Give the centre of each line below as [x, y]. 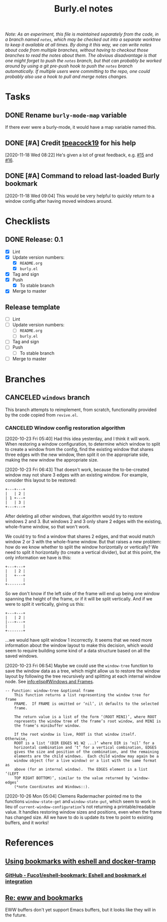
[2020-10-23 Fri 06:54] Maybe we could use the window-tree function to [79, 665]
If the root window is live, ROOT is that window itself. [75, 734]
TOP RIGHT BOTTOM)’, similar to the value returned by [72, 778]
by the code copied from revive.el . [42, 415]
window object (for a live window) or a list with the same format [85, 760]
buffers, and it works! [27, 823]
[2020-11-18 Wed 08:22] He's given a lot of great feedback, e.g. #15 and [79, 155]
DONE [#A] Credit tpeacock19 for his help [71, 143]
